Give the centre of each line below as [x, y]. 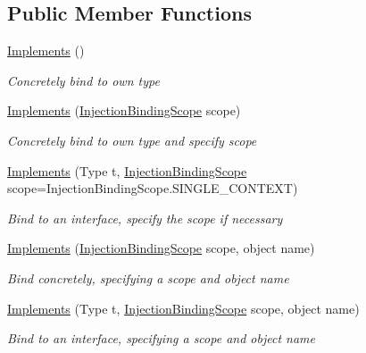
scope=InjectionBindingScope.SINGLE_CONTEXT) [153, 188]
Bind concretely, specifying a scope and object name [148, 277]
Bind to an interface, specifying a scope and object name [161, 338]
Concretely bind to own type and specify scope [132, 140]
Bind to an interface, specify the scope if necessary [145, 218]
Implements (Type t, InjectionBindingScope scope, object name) [183, 308]
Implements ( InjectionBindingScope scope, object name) [161, 248]
